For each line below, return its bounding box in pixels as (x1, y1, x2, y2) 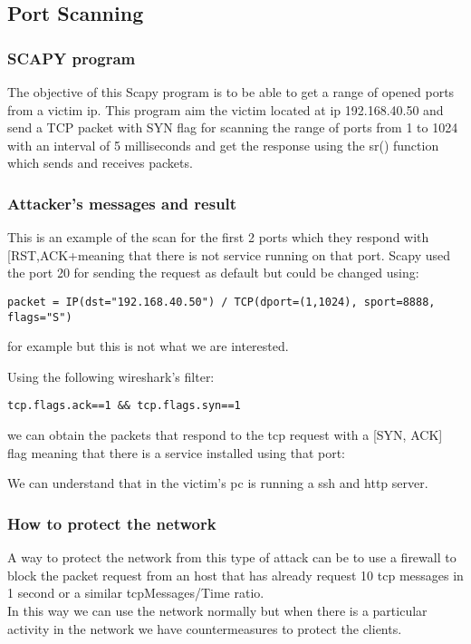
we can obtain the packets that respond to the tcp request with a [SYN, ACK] (7, 425, 443, 444)
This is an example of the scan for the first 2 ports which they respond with (7, 228, 429, 247)
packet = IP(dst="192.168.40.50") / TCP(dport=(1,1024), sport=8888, (7, 295, 436, 308)
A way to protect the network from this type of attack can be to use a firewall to (7, 548, 457, 567)
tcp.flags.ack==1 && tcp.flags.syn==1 (7, 399, 241, 413)
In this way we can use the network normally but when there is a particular (7, 600, 428, 620)
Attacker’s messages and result (7, 191, 237, 214)
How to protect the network (7, 512, 216, 534)
